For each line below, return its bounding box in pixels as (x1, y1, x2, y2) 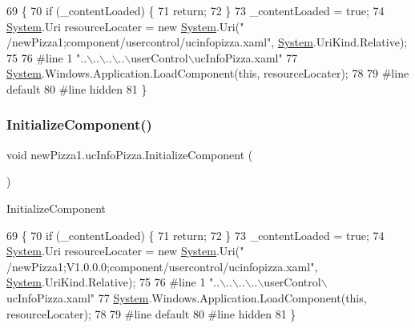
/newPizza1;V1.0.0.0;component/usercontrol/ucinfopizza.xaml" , (6, 258, 318, 274)
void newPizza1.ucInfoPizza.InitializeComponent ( (6, 146, 253, 162)
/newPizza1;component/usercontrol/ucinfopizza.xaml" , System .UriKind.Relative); (6, 34, 408, 50)
